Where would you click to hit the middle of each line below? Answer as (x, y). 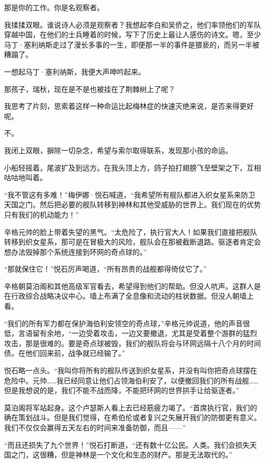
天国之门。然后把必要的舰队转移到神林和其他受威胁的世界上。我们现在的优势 (132, 204)
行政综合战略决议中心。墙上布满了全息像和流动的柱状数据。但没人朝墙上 (132, 296)
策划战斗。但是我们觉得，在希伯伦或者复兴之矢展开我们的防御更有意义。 (139, 417)
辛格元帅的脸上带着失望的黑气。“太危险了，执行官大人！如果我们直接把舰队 (131, 231)
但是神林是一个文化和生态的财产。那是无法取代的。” (147, 455)
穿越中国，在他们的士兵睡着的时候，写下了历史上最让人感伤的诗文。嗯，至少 (132, 34)
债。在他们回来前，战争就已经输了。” (65, 353)
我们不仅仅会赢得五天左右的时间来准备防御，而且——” (95, 427)
